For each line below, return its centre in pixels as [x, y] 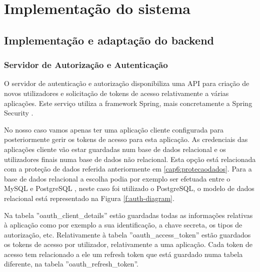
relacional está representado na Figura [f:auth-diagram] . [89, 198]
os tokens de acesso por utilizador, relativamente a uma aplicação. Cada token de [128, 244]
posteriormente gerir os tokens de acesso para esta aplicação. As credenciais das [126, 139]
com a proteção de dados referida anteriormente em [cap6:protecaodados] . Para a [128, 169]
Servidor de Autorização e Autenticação [86, 65]
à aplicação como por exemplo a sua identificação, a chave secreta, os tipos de [123, 225]
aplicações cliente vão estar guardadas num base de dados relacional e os [115, 149]
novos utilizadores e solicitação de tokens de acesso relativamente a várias [116, 93]
